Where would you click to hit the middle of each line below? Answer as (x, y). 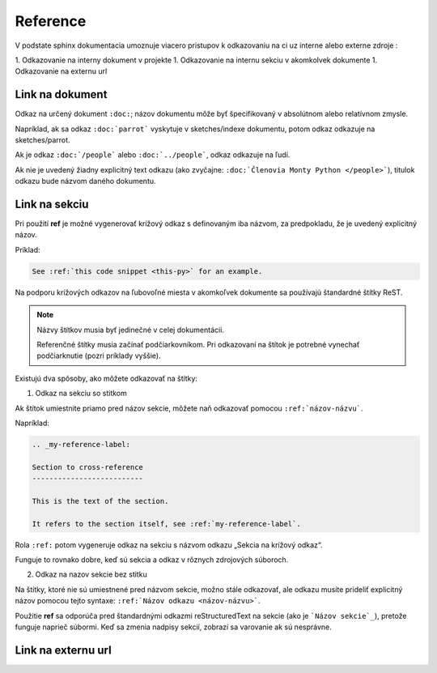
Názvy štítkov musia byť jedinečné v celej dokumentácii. (130, 330)
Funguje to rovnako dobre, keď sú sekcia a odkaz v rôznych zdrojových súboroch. (152, 560)
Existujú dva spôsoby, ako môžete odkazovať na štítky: (106, 378)
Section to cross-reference (87, 467)
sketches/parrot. (42, 140)
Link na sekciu (52, 204)
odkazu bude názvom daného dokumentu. (86, 181)
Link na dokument (61, 94)
